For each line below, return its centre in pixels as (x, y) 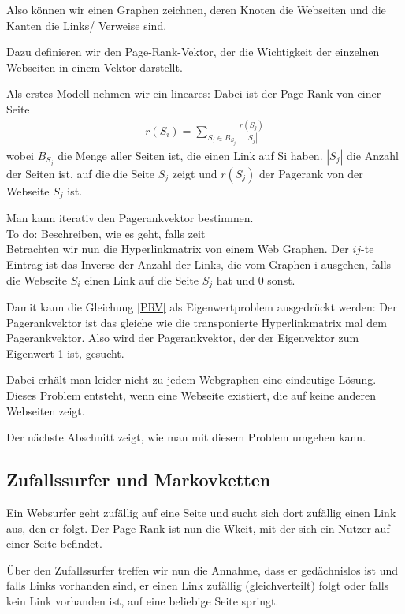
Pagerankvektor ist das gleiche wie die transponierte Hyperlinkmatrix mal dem (197, 322)
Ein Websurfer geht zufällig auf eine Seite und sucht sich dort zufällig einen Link (201, 513)
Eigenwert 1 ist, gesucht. (65, 353)
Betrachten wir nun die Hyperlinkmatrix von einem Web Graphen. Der (178, 249)
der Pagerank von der (311, 173)
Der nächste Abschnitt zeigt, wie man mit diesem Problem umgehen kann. (186, 437)
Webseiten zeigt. (46, 410)
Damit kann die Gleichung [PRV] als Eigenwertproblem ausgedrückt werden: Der (202, 307)
